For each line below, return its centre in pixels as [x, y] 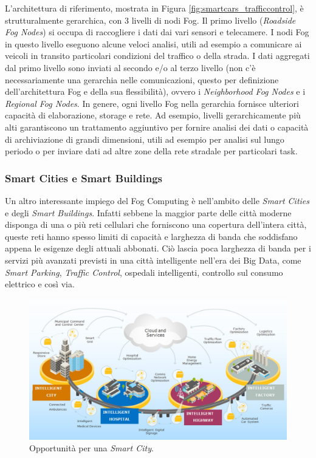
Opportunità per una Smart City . [91, 448]
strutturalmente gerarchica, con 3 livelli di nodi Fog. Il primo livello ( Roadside [150, 20]
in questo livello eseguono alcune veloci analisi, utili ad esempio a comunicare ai [153, 43]
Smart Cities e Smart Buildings [84, 178]
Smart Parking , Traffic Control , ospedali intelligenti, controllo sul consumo [144, 272]
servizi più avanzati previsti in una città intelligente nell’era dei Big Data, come [153, 260]
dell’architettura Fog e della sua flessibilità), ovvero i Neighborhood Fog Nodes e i [155, 91]
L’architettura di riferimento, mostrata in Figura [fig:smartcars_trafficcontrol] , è [154, 8]
